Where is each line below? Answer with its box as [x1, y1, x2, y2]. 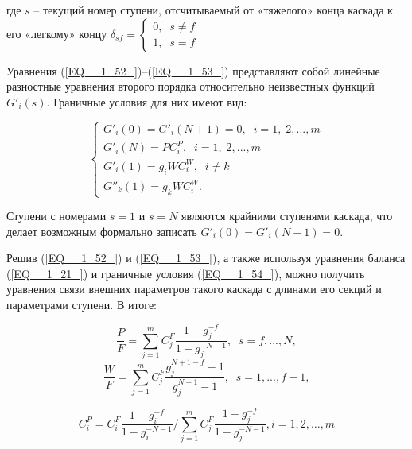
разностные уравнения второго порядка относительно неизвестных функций [6, 78, 375, 95]
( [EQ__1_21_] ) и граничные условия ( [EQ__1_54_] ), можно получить [6, 265, 365, 281]
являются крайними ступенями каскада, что [181, 207, 393, 224]
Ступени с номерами [6, 207, 107, 224]
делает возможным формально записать [6, 223, 197, 239]
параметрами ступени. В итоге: [6, 296, 157, 313]
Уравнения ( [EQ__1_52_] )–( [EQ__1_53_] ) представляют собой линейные [6, 62, 380, 79]
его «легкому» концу [6, 25, 107, 41]
